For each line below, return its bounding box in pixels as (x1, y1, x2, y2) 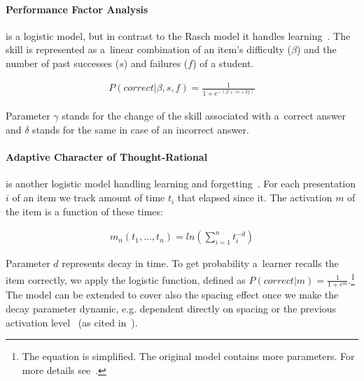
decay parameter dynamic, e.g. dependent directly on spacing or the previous (6, 301, 337, 315)
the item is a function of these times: (6, 203, 163, 218)
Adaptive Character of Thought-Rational (6, 150, 208, 164)
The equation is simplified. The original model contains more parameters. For (22, 349, 355, 364)
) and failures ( (123, 55, 188, 70)
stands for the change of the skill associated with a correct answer (62, 108, 346, 123)
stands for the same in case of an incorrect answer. (32, 122, 249, 137)
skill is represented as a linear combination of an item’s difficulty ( (6, 42, 292, 57)
